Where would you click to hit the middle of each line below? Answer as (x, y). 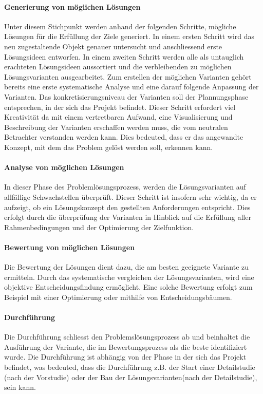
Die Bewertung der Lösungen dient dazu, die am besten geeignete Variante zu (127, 267)
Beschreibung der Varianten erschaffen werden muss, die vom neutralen (116, 127)
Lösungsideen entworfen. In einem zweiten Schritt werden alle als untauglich (124, 56)
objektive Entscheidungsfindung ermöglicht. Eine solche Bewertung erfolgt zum (128, 287)
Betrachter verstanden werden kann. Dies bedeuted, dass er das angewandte (124, 137)
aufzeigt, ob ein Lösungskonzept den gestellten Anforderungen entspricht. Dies (127, 207)
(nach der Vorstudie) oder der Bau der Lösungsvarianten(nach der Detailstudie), (131, 377)
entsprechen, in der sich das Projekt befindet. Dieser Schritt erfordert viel (120, 107)
